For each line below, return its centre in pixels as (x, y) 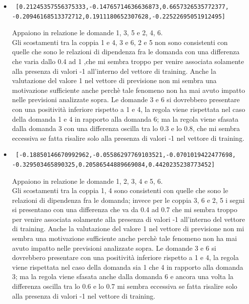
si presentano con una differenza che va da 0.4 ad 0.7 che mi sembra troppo (124, 209)
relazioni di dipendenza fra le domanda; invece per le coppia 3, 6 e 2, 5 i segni (128, 200)
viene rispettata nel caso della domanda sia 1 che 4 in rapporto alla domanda (128, 267)
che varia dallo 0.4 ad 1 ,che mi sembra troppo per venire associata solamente (128, 61)
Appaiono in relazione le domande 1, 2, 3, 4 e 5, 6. (87, 181)
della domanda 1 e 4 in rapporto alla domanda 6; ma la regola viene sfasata (125, 119)
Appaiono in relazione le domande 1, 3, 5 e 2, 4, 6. (87, 33)
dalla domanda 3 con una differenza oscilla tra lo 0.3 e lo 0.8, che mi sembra (126, 128)
